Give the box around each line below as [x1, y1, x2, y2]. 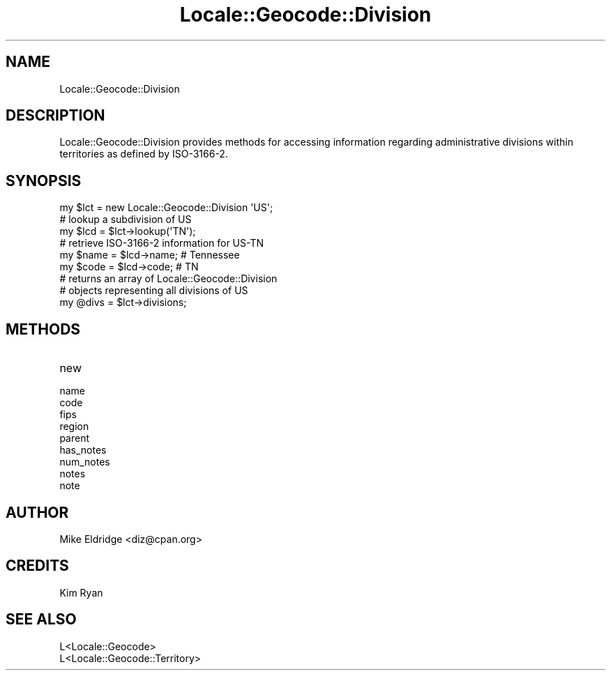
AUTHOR [6, 503, 69, 521]
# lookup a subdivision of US [59, 213, 192, 226]
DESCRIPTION [6, 107, 105, 125]
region [59, 420, 89, 433]
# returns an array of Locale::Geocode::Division [59, 272, 278, 285]
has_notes [59, 444, 107, 456]
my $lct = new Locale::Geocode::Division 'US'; [59, 201, 273, 214]
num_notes [59, 456, 110, 468]
